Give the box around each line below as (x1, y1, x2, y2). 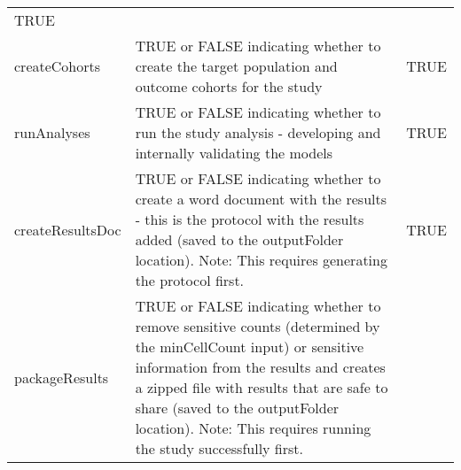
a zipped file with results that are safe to (135, 377, 388, 397)
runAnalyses (14, 122, 90, 143)
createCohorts (14, 56, 101, 76)
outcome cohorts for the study (135, 76, 323, 96)
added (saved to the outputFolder (135, 229, 344, 250)
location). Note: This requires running (135, 418, 371, 438)
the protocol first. (135, 270, 245, 290)
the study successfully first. (135, 438, 304, 458)
